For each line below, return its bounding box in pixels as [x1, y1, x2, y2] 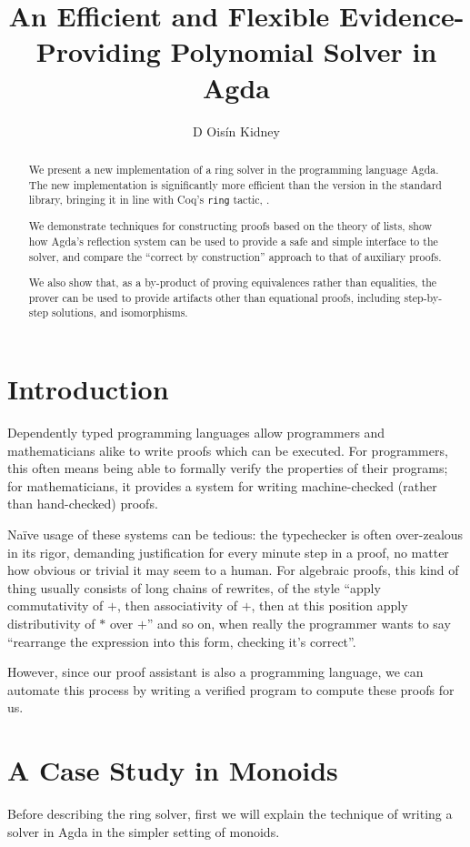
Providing [35, 33, 161, 70]
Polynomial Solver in [170, 33, 437, 70]
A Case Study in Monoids [7, 751, 338, 789]
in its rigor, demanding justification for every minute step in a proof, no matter [7, 542, 449, 561]
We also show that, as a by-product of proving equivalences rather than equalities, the [28, 275, 437, 290]
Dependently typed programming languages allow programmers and [7, 423, 385, 441]
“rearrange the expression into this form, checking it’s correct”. [7, 631, 356, 650]
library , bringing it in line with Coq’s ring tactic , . [28, 192, 270, 207]
